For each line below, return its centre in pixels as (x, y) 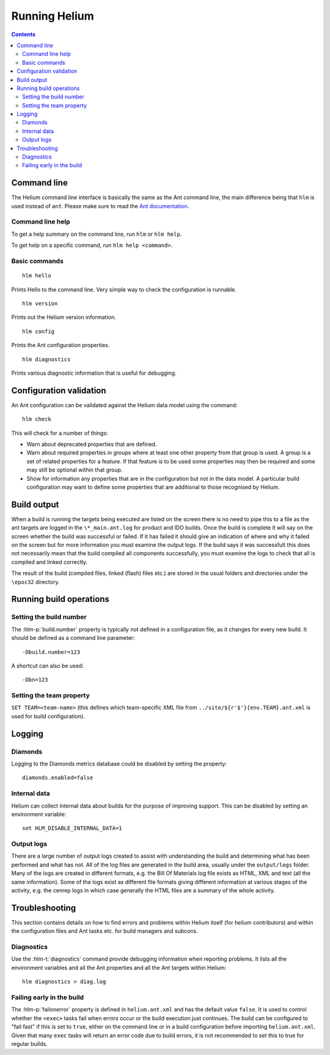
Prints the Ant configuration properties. (61, 345)
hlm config (38, 331)
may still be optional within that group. (75, 470)
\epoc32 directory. (35, 582)
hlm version (40, 303)
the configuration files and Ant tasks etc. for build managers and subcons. (105, 931)
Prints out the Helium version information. (64, 317)
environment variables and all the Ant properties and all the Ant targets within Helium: (119, 967)
